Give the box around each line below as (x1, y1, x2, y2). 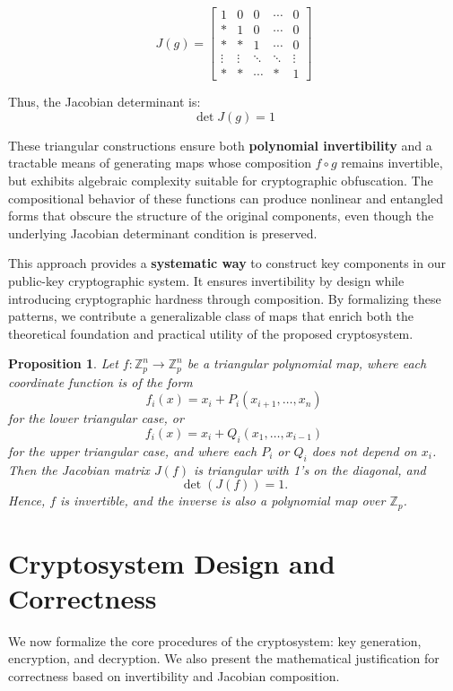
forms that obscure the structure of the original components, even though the (8, 206, 434, 225)
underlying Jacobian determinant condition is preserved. (8, 223, 318, 242)
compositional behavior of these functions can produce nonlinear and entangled (8, 188, 443, 207)
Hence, (8, 491, 46, 510)
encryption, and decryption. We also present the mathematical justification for (8, 649, 440, 668)
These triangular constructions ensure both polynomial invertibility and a (8, 135, 432, 154)
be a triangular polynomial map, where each (187, 354, 427, 373)
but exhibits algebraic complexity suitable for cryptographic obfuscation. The (8, 170, 433, 189)
